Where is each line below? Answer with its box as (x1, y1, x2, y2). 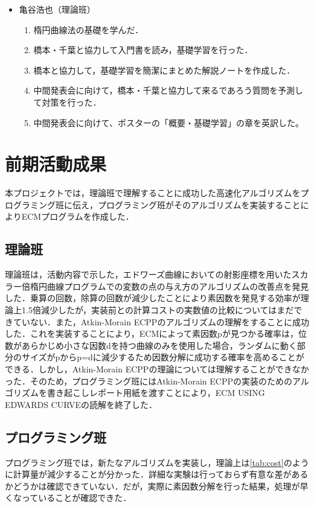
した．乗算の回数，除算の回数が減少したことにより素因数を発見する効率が (5, 292, 301, 304)
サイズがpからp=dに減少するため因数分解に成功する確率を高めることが (21, 351, 304, 363)
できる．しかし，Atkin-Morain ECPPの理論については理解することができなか (5, 363, 309, 375)
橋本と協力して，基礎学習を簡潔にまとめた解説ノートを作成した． (33, 63, 295, 76)
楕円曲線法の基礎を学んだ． (33, 23, 144, 36)
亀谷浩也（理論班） (19, 3, 95, 15)
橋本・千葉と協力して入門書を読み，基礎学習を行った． (33, 43, 253, 56)
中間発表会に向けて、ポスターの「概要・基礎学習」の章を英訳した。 (33, 116, 304, 129)
